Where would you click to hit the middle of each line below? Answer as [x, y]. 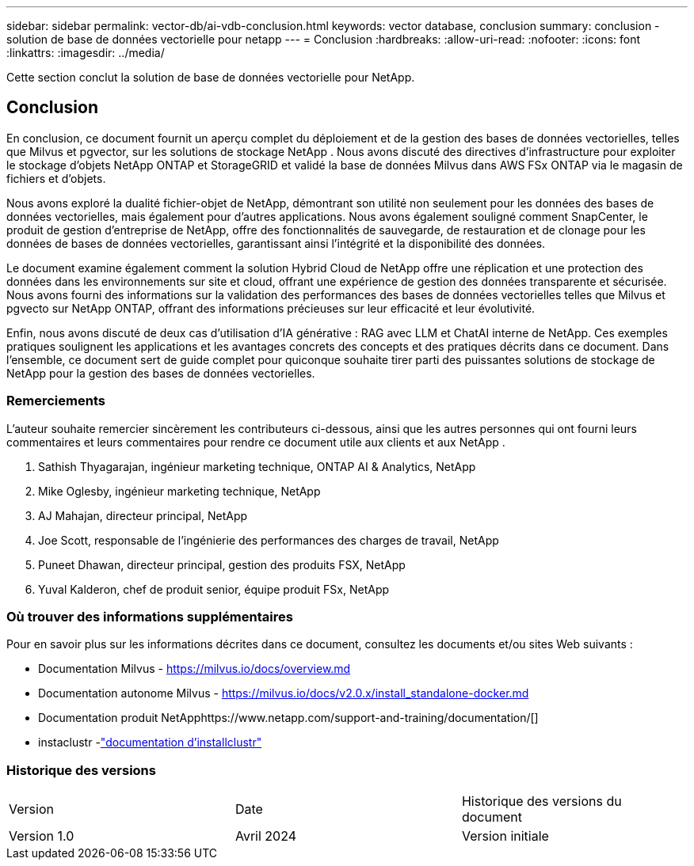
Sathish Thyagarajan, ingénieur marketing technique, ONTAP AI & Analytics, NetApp [257, 466]
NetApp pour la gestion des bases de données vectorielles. [161, 373]
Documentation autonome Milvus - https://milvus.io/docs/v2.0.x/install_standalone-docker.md [284, 693]
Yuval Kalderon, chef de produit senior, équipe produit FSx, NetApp [214, 589]
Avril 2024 [266, 836]
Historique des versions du [541, 801]
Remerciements [56, 401]
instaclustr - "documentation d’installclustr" [150, 743]
